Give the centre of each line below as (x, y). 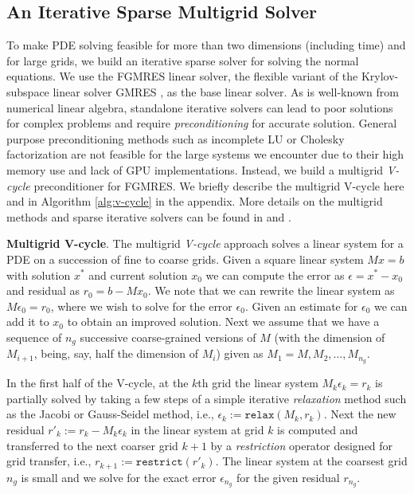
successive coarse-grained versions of (168, 337)
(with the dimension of (330, 337)
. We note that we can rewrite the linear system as (271, 290)
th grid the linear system (258, 383)
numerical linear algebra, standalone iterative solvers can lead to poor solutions (200, 107)
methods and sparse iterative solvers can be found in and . (149, 216)
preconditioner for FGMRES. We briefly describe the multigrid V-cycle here (219, 185)
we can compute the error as (275, 274)
